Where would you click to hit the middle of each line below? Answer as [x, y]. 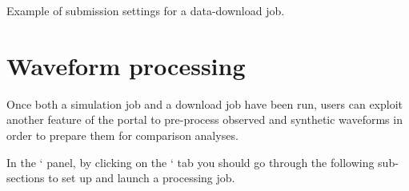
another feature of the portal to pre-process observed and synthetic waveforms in [204, 119]
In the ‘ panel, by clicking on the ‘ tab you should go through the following [190, 162]
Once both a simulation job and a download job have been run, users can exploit [205, 103]
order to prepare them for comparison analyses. [122, 135]
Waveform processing [126, 65]
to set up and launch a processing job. [142, 178]
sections [26, 178]
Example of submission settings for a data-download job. [146, 10]
